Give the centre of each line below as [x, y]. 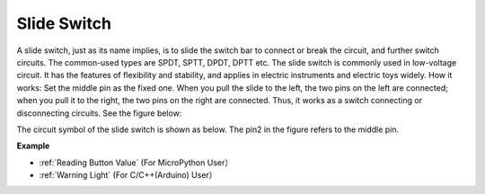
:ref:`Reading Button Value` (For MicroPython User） [136, 163]
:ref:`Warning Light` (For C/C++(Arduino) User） [128, 175]
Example [33, 146]
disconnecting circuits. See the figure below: [99, 113]
